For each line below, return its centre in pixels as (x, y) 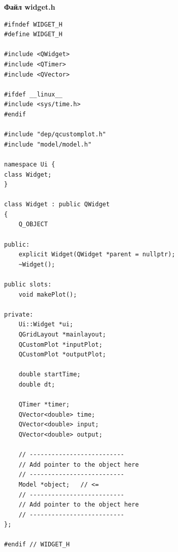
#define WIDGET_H (33, 34)
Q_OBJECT (33, 224)
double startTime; (50, 375)
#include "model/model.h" (48, 144)
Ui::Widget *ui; (46, 325)
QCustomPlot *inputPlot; (61, 344)
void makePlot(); (48, 294)
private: (19, 314)
